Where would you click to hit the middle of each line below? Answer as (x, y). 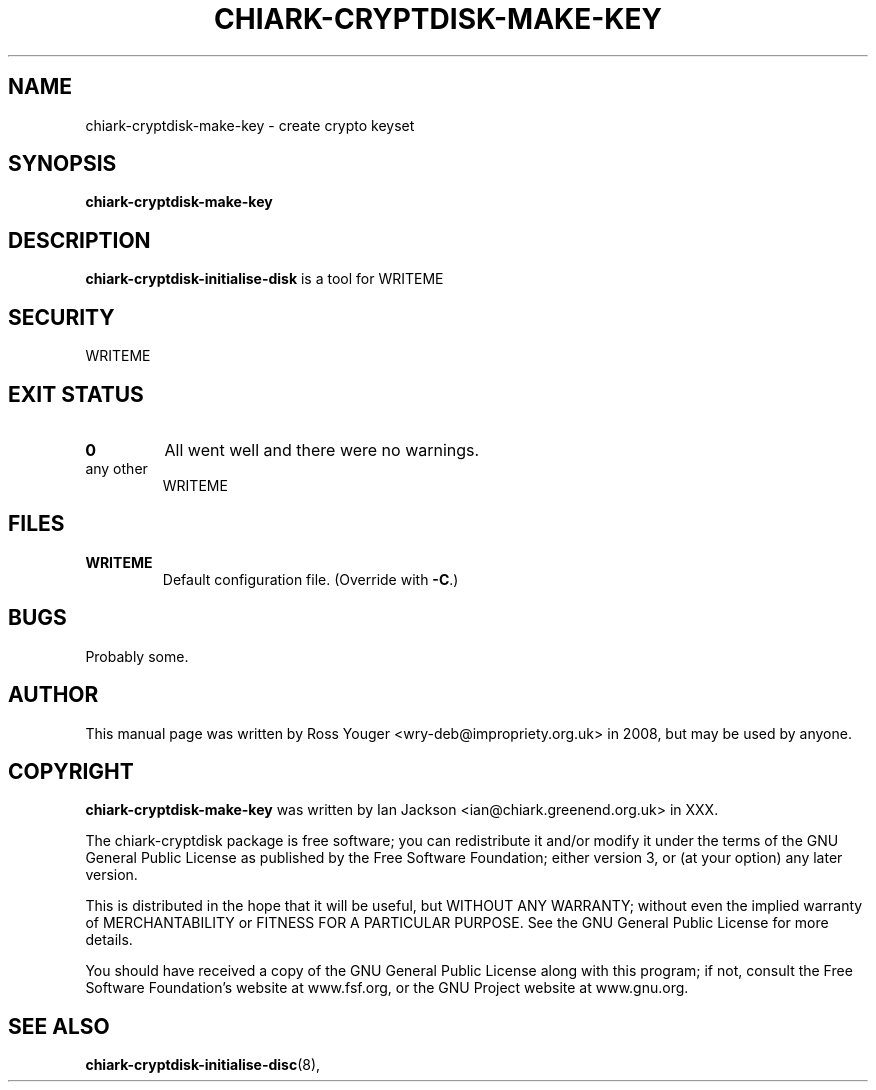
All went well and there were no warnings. (322, 449)
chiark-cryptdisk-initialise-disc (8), (203, 1065)
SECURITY (61, 317)
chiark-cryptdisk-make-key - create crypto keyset (250, 125)
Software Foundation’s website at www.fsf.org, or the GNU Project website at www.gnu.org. (387, 988)
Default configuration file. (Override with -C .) (310, 579)
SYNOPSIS (62, 164)
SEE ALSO (59, 1026)
